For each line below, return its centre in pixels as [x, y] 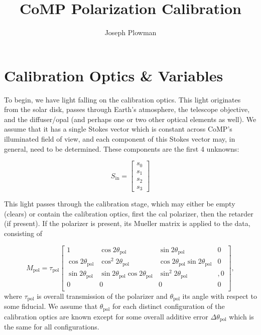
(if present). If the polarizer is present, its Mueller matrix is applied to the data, [127, 223]
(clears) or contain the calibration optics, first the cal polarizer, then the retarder [129, 213]
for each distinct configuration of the [168, 306]
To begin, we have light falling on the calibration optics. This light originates [122, 99]
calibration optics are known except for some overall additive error [106, 316]
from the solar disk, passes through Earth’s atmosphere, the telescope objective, [127, 109]
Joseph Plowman [130, 32]
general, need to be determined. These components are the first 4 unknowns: [122, 148]
